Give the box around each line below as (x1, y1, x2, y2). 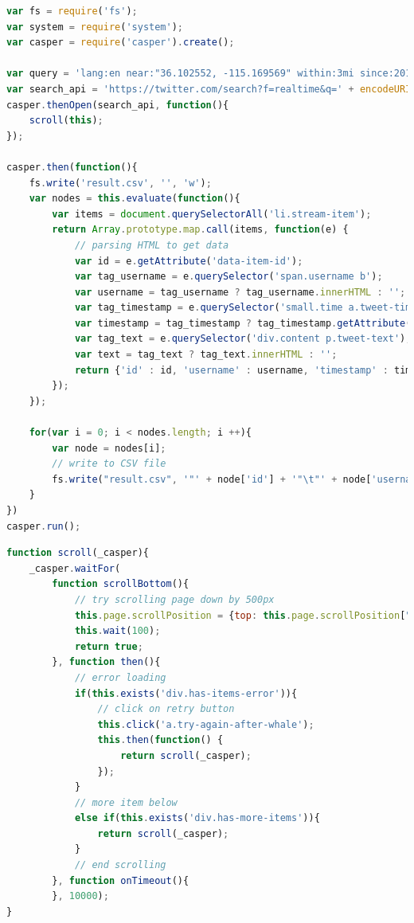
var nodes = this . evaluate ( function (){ (29, 193, 240, 205)
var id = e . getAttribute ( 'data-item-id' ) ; (74, 255, 303, 267)
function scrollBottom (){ (52, 578, 189, 590)
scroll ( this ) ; (29, 115, 103, 127)
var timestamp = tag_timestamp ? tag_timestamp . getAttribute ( (74, 317, 412, 329)
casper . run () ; (6, 520, 81, 532)
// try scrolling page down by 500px (74, 593, 275, 605)
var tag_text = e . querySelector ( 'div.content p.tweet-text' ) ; (74, 333, 412, 345)
